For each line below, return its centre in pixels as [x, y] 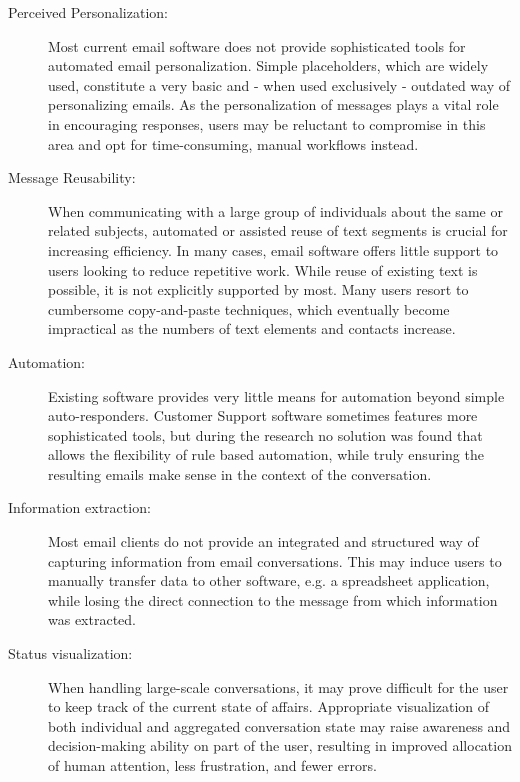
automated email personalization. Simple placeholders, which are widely [268, 65]
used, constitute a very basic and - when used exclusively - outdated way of [279, 84]
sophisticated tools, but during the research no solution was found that [265, 434]
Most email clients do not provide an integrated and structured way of [263, 541]
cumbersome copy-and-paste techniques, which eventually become [249, 308]
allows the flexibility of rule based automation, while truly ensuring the [266, 454]
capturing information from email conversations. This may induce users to [275, 560]
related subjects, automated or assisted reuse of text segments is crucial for [278, 230]
